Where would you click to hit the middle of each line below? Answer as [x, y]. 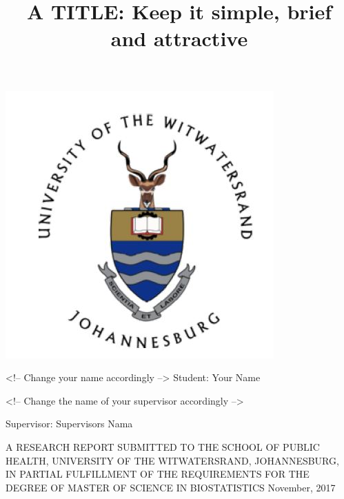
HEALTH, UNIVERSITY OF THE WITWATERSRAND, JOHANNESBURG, [172, 460]
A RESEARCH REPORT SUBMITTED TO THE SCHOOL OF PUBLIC [163, 446]
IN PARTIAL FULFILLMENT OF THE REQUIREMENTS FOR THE [158, 474]
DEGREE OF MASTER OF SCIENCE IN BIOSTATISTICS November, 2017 [171, 487]
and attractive [179, 38]
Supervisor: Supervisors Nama [69, 424]
